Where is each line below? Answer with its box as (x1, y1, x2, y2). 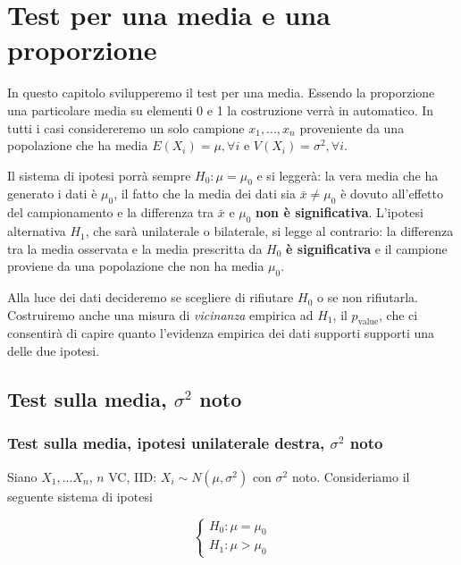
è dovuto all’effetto (340, 184, 443, 203)
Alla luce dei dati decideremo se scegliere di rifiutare (7, 288, 294, 307)
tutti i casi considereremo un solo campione (7, 118, 245, 137)
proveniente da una (299, 118, 405, 137)
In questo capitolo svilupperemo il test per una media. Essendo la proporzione (7, 83, 435, 102)
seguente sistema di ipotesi (7, 486, 153, 505)
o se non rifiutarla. (316, 288, 418, 307)
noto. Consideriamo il (291, 467, 410, 485)
